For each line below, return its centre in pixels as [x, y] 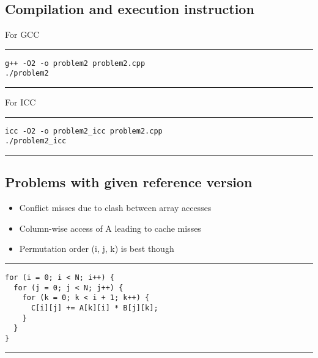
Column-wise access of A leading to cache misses [110, 228]
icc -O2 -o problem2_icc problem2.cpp [84, 131]
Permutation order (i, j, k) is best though [97, 249]
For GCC [22, 34]
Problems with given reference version [129, 182]
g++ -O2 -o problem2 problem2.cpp [75, 63]
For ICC [20, 102]
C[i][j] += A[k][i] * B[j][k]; [94, 308]
